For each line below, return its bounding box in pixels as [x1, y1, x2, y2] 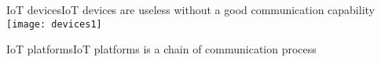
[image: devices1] [6, 18, 102, 30]
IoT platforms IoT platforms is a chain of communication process [6, 41, 317, 57]
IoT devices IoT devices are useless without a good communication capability [6, 2, 375, 17]
